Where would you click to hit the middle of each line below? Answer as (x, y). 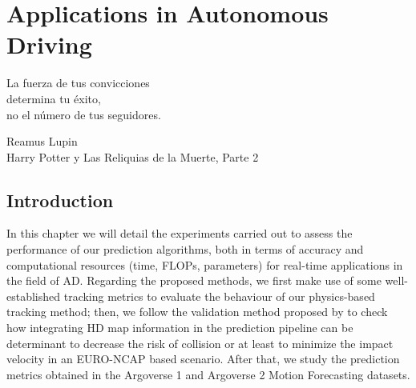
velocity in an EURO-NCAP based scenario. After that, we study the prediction (203, 359)
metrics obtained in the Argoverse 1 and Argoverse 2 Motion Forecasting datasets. (208, 374)
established (34, 296)
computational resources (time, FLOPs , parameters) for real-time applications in (205, 264)
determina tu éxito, (54, 98)
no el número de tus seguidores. (84, 114)
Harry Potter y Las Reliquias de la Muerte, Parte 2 (133, 156)
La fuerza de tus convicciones (78, 83)
